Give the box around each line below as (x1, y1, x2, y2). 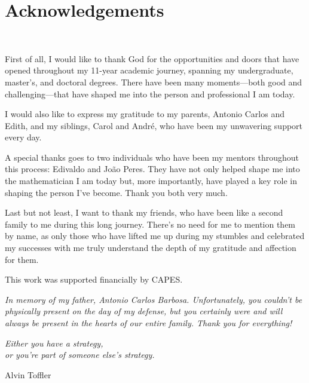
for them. (5, 253, 39, 265)
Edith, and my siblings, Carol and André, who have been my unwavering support (5, 119, 303, 131)
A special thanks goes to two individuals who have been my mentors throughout (5, 151, 299, 163)
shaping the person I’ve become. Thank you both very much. (5, 186, 228, 198)
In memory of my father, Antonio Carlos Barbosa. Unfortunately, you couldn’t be (5, 293, 302, 305)
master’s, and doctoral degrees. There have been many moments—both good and (5, 75, 302, 88)
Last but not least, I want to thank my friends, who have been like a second (5, 206, 283, 219)
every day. (5, 131, 42, 143)
